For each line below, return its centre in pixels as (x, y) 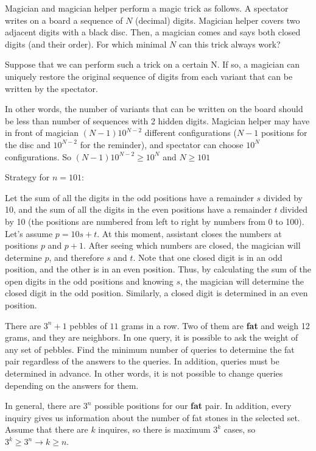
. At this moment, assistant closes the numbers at (189, 233)
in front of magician (42, 133)
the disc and (28, 144)
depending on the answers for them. (72, 385)
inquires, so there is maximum (154, 429)
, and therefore (76, 257)
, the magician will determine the (242, 281)
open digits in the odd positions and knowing (89, 281)
